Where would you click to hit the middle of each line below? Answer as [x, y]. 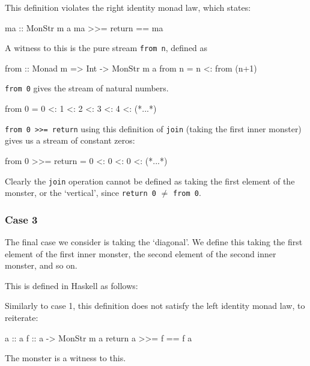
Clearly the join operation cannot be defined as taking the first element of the [150, 181]
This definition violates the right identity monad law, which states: [128, 7]
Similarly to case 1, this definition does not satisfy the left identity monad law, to [155, 306]
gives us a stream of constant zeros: [70, 140]
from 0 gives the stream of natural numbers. [87, 88]
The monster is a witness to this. [65, 358]
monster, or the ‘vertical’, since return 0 [81, 193]
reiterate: [22, 318]
